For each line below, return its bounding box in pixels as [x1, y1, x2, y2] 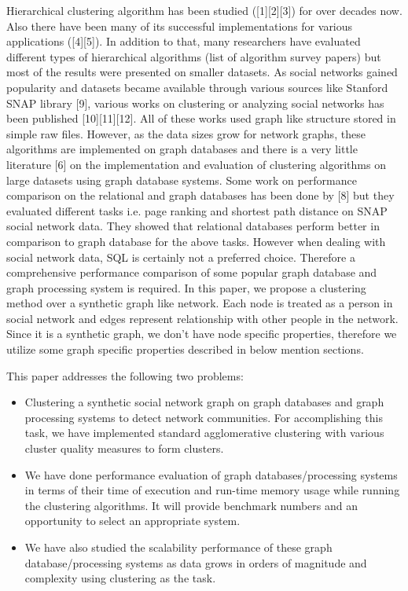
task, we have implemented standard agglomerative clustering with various [24, 424, 384, 441]
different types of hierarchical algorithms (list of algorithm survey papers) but [6, 48, 381, 64]
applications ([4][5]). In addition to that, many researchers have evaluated [6, 33, 361, 50]
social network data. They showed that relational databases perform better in [6, 218, 380, 234]
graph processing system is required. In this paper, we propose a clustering [6, 279, 366, 295]
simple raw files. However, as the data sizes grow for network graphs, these [6, 125, 366, 141]
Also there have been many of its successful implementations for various [6, 17, 353, 34]
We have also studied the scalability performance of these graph [24, 539, 333, 555]
